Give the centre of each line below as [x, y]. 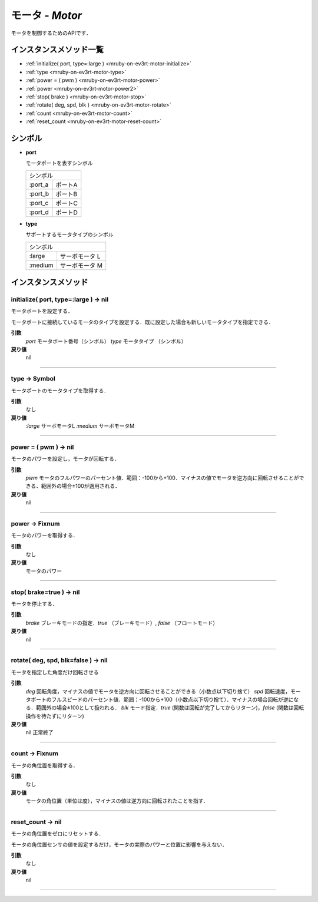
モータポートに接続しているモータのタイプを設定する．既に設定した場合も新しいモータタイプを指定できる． [142, 322]
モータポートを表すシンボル [59, 163]
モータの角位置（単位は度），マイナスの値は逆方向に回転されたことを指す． [117, 801]
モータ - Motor [47, 15]
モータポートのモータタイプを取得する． [60, 390]
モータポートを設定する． [42, 311]
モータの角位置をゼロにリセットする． [57, 834]
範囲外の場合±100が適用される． [81, 486]
